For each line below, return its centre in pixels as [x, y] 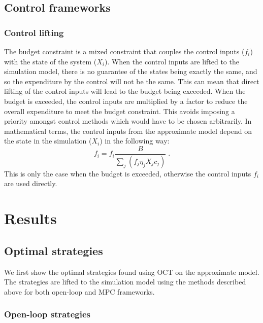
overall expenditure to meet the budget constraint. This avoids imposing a [120, 111]
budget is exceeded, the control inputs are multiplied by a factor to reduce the [126, 101]
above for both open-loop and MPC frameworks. [79, 291]
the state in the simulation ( [48, 141]
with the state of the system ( [51, 61]
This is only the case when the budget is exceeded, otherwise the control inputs [128, 173]
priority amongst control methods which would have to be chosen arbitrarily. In [128, 121]
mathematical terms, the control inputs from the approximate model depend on [128, 131]
